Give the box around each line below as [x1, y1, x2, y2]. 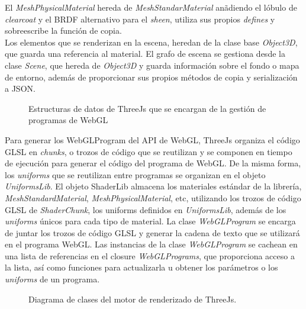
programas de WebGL [28, 114, 108, 126]
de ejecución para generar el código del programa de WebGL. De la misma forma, [5, 157, 301, 169]
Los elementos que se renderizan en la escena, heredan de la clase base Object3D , [5, 36, 298, 48]
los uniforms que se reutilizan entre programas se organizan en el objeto [5, 168, 266, 181]
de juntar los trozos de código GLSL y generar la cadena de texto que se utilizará [5, 226, 300, 239]
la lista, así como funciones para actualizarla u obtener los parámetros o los [5, 261, 278, 273]
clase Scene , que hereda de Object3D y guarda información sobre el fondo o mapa [5, 59, 299, 71]
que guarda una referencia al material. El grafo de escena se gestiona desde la [5, 47, 285, 60]
